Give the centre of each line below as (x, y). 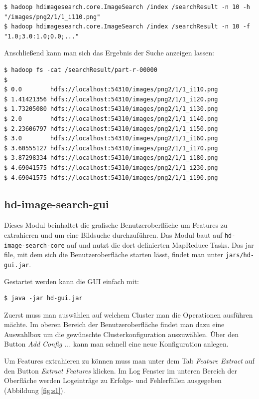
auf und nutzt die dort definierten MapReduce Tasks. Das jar (160, 244)
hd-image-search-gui (57, 204)
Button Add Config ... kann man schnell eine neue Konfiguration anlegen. (116, 344)
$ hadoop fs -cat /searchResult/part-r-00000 (81, 70)
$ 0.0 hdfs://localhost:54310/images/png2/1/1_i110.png (111, 90)
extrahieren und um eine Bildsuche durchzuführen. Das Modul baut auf (113, 234)
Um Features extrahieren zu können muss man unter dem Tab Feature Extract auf (129, 361)
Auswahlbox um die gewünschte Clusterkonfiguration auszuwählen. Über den (122, 334)
